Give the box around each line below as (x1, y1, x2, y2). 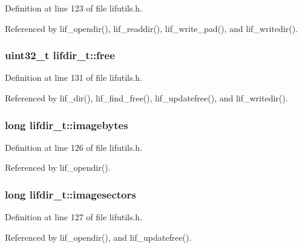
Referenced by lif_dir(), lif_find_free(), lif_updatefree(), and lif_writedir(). (5, 92, 288, 104)
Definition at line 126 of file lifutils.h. (5, 141, 143, 153)
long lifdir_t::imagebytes (5, 117, 128, 132)
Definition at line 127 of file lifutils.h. (5, 211, 143, 223)
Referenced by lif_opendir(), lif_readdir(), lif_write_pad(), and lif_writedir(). (5, 22, 298, 34)
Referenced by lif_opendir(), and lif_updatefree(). (5, 231, 192, 243)
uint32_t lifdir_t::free (5, 48, 115, 63)
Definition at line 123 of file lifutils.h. (5, 2, 143, 14)
